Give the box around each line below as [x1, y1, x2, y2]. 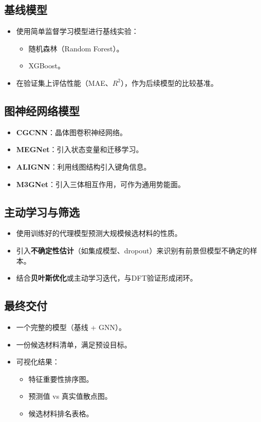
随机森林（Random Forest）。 [28, 43, 124, 53]
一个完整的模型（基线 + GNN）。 [16, 321, 126, 332]
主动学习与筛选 [4, 204, 80, 219]
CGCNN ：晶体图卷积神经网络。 [16, 126, 127, 137]
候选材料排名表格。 [28, 408, 94, 418]
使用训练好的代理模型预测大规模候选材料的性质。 [16, 228, 182, 238]
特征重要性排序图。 [28, 373, 94, 384]
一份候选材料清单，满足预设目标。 [16, 339, 132, 350]
